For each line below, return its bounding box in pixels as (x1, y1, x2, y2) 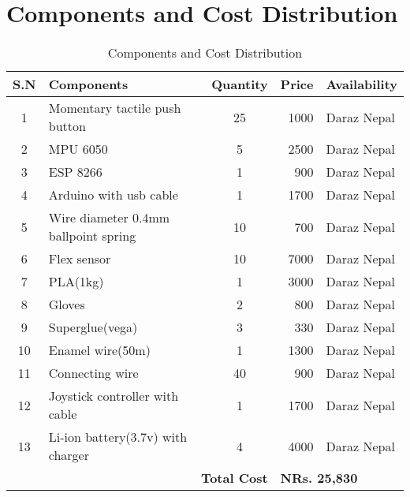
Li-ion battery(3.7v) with (48, 428, 188, 447)
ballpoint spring (48, 226, 136, 245)
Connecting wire (48, 364, 139, 383)
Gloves (48, 295, 85, 314)
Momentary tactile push (48, 99, 181, 118)
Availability (326, 75, 397, 94)
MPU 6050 (48, 140, 108, 159)
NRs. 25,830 (280, 469, 358, 488)
